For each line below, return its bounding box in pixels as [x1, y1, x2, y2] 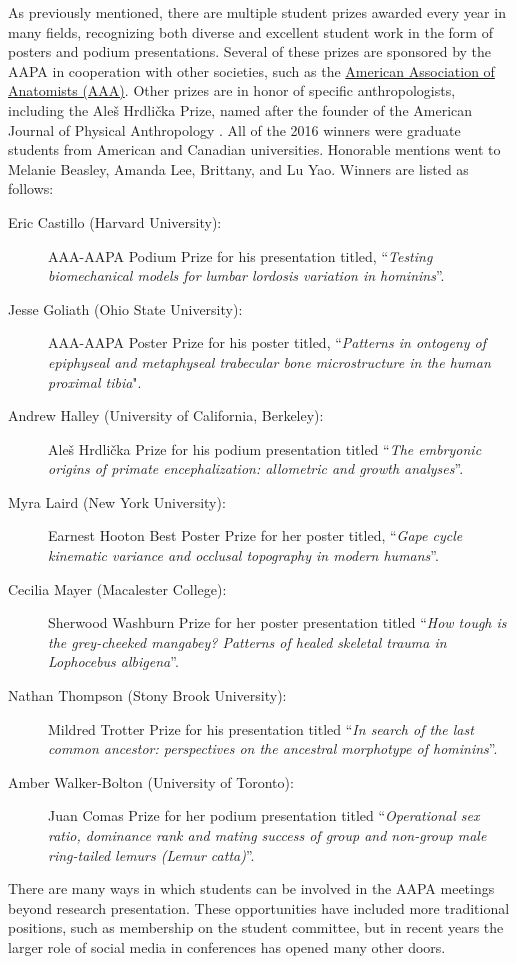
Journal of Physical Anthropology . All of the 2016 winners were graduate [8, 119, 461, 140]
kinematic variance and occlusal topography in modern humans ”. [48, 545, 439, 566]
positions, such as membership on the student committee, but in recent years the [8, 917, 504, 938]
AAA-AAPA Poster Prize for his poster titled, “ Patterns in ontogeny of [48, 332, 487, 353]
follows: [8, 178, 54, 199]
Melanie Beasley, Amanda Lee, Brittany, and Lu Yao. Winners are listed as [8, 158, 469, 179]
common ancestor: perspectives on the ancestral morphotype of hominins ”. [48, 738, 498, 759]
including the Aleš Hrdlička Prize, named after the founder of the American [8, 99, 473, 120]
